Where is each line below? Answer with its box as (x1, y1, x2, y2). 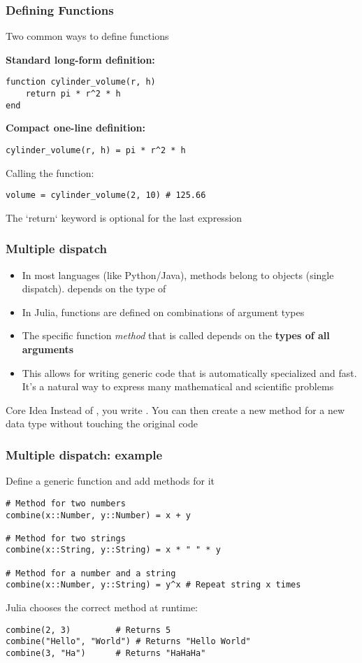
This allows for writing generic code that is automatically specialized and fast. (22, 365, 357, 380)
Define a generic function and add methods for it (6, 473, 215, 488)
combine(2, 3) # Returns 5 (6, 625, 171, 635)
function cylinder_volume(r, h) (6, 77, 156, 87)
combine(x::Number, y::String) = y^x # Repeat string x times (6, 580, 301, 590)
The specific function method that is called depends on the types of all (22, 328, 330, 343)
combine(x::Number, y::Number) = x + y (6, 510, 191, 520)
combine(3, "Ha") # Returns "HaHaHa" (6, 648, 206, 658)
